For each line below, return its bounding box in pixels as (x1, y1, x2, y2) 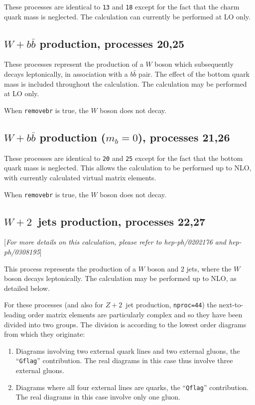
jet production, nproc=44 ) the (126, 299, 217, 310)
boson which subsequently (154, 59, 234, 69)
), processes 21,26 (137, 129, 230, 144)
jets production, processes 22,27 (38, 213, 206, 229)
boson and (147, 263, 179, 273)
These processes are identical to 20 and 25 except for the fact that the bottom (4, 152, 243, 163)
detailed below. (4, 282, 50, 293)
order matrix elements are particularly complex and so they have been (28, 309, 243, 320)
